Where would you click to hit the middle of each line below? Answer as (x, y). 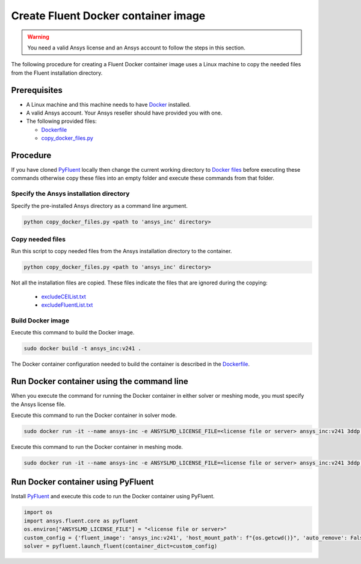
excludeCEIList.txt (64, 296)
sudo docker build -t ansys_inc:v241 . (82, 349)
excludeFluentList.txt (67, 305)
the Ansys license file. (39, 404)
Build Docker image (40, 321)
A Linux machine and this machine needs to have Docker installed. (108, 104)
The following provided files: (61, 121)
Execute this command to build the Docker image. (73, 333)
